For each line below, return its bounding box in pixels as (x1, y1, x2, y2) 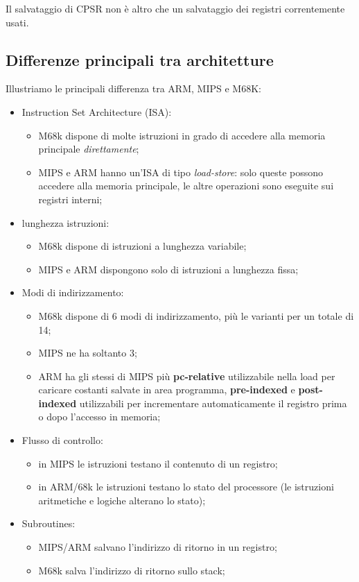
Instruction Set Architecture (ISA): (21, 104, 172, 119)
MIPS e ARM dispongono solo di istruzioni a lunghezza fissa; (38, 262, 299, 276)
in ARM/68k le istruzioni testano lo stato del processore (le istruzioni (38, 479, 334, 494)
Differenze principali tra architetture (6, 49, 274, 70)
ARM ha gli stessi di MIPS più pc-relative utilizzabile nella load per (38, 368, 335, 383)
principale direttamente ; (38, 142, 139, 156)
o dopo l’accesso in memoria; (38, 409, 161, 424)
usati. (6, 15, 29, 29)
